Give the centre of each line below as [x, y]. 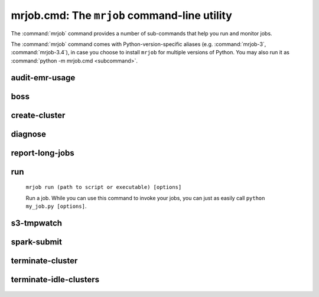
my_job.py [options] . [56, 206]
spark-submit [36, 242]
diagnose [29, 134]
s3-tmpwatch [36, 223]
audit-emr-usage [43, 78]
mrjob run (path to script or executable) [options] [104, 187]
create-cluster [38, 115]
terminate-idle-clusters [55, 280]
